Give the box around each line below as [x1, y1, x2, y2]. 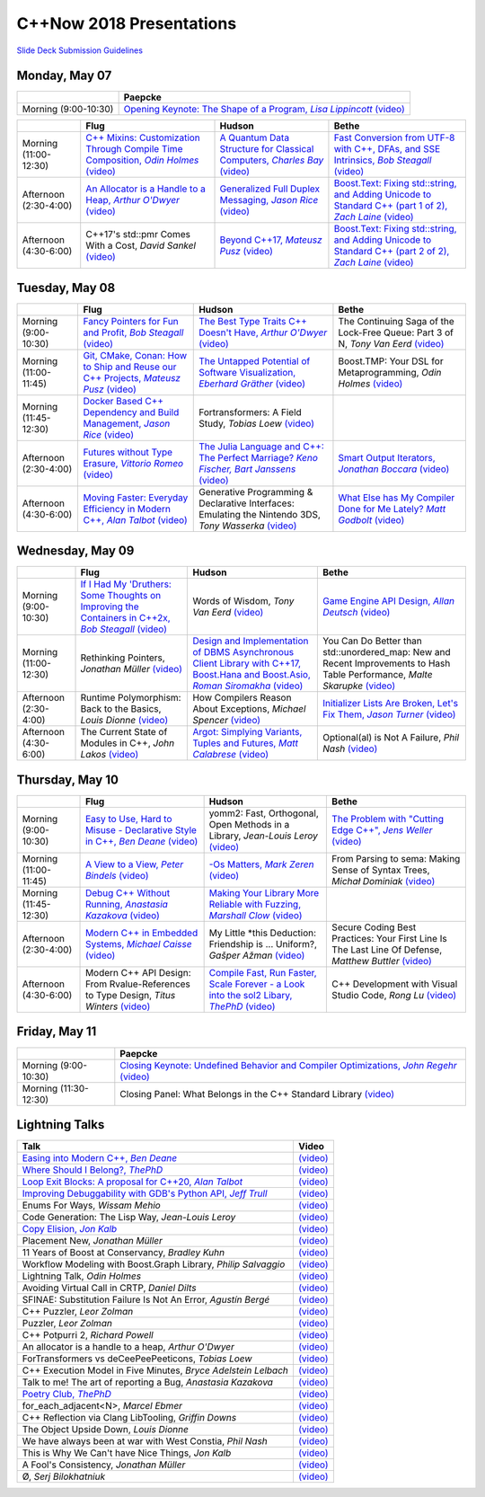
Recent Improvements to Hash [322, 657, 451, 669]
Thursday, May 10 [16, 772, 119, 787]
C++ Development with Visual [331, 978, 458, 990]
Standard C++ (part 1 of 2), [333, 199, 448, 212]
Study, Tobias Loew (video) [198, 417, 314, 430]
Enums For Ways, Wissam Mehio [22, 1200, 161, 1212]
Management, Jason [83, 417, 171, 430]
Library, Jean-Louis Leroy [208, 829, 319, 842]
